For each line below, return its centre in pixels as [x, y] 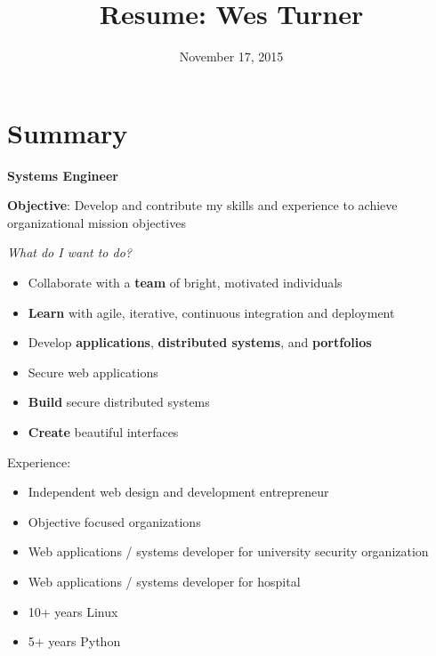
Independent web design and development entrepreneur [178, 492]
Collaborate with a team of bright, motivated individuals [185, 283]
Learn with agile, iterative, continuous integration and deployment [211, 312]
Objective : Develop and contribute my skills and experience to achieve [202, 205]
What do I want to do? [69, 252]
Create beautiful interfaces [103, 432]
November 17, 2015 [231, 57]
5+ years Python [74, 641]
